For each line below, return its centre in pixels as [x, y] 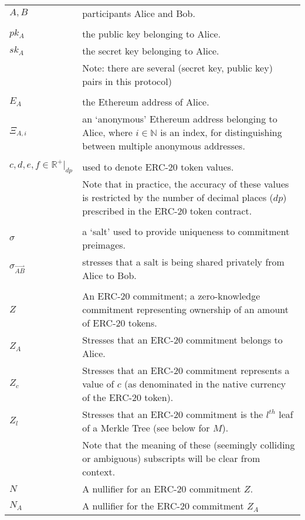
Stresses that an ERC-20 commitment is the [173, 414]
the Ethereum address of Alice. [146, 102]
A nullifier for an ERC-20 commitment [162, 489]
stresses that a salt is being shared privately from [183, 262]
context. [99, 472]
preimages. [104, 245]
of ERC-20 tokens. [120, 323]
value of [98, 384]
